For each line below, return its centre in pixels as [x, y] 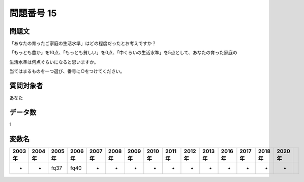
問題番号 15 [33, 13]
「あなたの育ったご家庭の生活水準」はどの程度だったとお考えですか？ [83, 44]
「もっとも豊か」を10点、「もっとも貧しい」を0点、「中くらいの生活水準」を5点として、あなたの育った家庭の [123, 53]
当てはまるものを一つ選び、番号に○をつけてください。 [67, 71]
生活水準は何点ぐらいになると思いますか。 [54, 62]
